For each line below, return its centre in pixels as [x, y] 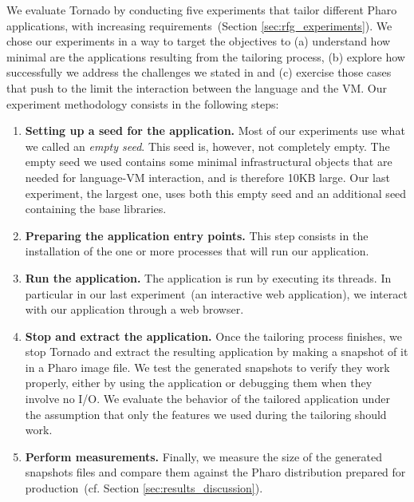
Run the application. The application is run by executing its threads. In [208, 277]
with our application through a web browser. [134, 309]
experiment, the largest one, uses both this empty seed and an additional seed [216, 193]
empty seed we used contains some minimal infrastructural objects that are [209, 162]
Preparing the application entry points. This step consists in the [197, 235]
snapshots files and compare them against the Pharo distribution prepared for [215, 472]
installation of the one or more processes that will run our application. [197, 251]
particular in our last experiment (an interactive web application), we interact [216, 293]
